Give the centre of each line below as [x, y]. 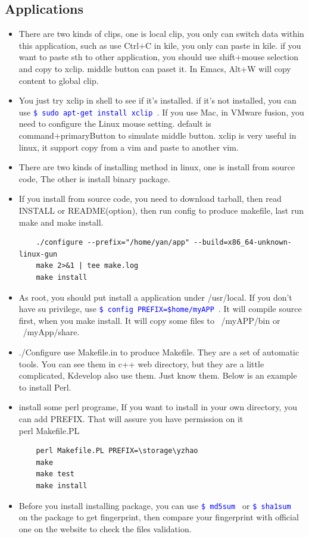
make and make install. [61, 222]
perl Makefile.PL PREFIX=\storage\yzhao [117, 451]
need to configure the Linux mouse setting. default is [115, 124]
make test [55, 474]
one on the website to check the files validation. [105, 528]
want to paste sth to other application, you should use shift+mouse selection [158, 57]
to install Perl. [45, 387]
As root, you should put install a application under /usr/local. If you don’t [155, 297]
